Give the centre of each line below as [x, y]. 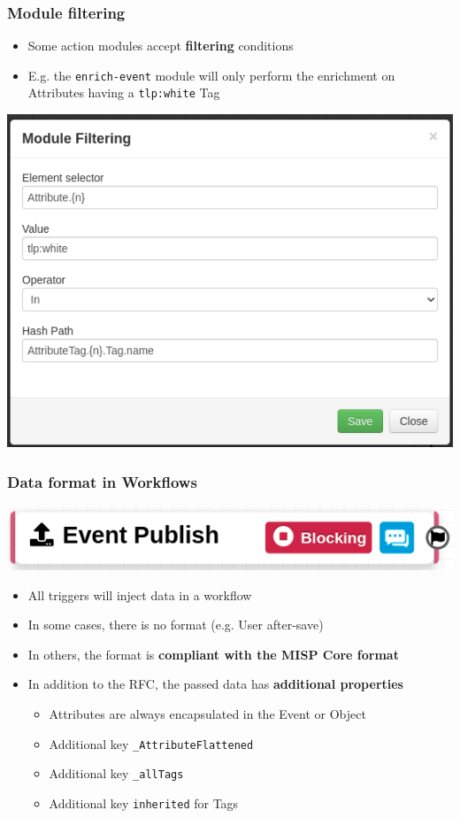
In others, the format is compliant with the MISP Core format [213, 654]
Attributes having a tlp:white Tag [124, 93]
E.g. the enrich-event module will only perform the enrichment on [211, 75]
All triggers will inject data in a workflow [140, 594]
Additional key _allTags [116, 773]
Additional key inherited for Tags [144, 803]
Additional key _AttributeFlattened [151, 743]
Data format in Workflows [102, 481]
